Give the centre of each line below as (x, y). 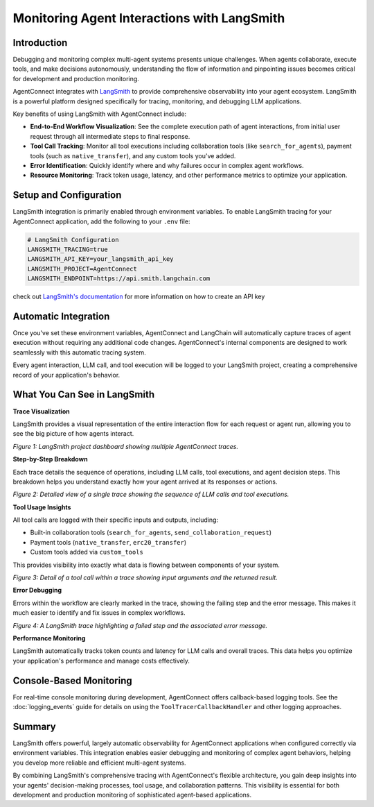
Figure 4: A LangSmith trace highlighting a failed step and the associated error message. (140, 625)
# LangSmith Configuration (73, 240)
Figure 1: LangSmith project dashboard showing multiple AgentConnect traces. (126, 446)
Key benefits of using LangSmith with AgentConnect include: (100, 114)
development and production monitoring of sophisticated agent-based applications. (132, 795)
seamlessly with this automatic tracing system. (80, 352)
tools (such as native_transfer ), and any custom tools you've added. (133, 155)
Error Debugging (37, 591)
